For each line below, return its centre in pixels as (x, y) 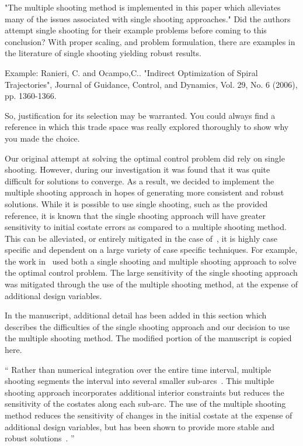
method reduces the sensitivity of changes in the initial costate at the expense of (149, 415)
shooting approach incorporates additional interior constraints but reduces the (144, 392)
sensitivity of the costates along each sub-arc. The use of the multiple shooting (145, 404)
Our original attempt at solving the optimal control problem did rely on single (145, 158)
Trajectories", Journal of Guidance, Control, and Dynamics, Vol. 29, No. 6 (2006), (151, 84)
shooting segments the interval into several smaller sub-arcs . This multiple (140, 381)
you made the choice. (42, 138)
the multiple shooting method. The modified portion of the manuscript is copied (148, 338)
